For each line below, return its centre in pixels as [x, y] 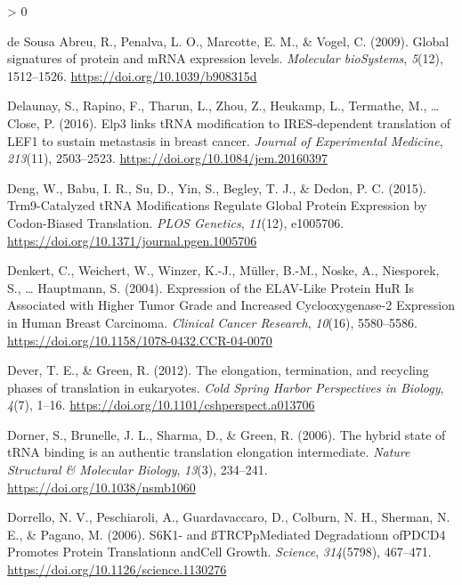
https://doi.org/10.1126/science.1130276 [117, 569]
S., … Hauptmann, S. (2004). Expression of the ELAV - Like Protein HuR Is [211, 287]
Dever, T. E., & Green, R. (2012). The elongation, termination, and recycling [218, 370]
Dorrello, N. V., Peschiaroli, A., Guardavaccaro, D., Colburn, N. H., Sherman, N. [229, 517]
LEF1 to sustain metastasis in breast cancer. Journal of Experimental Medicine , [225, 140]
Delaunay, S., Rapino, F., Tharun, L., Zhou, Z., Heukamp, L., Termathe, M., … [223, 106]
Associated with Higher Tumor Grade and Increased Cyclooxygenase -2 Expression [231, 305]
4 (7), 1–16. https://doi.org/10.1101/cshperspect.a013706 [161, 405]
